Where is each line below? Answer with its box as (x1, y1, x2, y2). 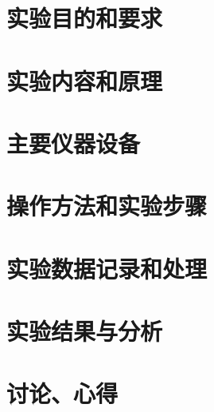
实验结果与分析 (6, 315, 163, 347)
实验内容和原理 (6, 64, 163, 97)
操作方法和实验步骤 (6, 189, 208, 222)
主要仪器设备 (6, 126, 141, 159)
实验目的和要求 (6, 2, 163, 34)
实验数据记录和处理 (6, 252, 208, 284)
